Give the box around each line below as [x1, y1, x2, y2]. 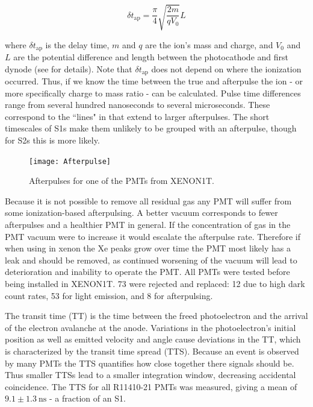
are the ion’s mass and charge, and [145, 38, 273, 51]
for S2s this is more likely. [5, 134, 100, 147]
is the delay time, [45, 38, 110, 51]
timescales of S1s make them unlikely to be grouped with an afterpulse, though [5, 122, 297, 134]
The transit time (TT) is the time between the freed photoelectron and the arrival [5, 309, 308, 322]
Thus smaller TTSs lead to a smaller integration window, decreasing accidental [5, 368, 296, 381]
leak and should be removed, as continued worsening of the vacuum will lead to [5, 253, 297, 266]
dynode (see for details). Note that [5, 62, 132, 75]
